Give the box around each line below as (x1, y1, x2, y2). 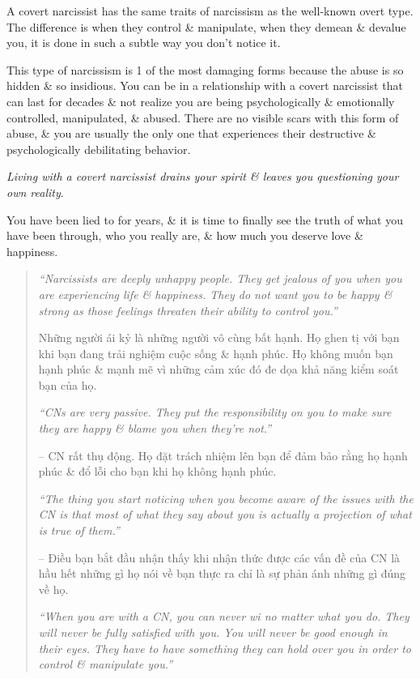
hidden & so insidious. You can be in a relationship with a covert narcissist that (6, 77, 403, 94)
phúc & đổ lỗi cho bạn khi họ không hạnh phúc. (38, 463, 277, 480)
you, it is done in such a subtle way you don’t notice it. (6, 34, 281, 51)
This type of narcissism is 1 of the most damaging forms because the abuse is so (6, 61, 404, 78)
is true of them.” (38, 522, 120, 539)
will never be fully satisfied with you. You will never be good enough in (38, 624, 388, 640)
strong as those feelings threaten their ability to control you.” (38, 301, 337, 318)
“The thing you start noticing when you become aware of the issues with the (38, 489, 414, 506)
